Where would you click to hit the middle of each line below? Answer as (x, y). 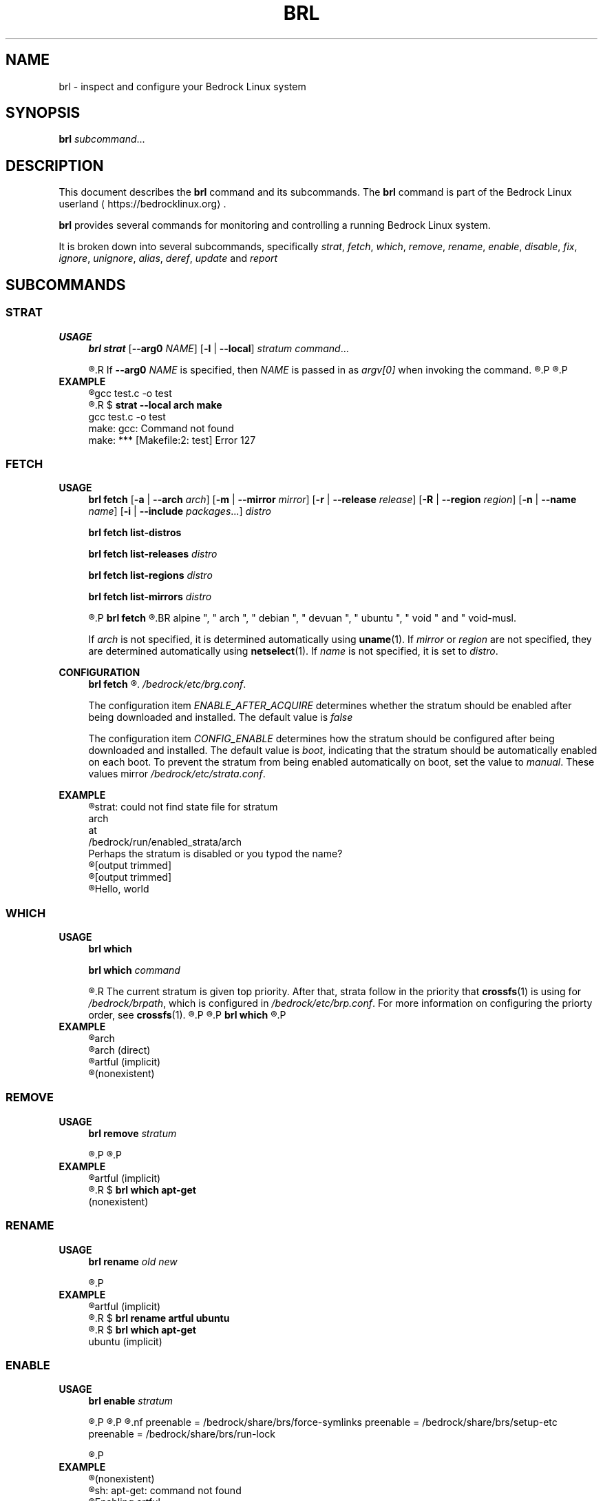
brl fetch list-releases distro (153, 554)
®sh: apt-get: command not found (165, 1491)
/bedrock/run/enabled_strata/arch (165, 842)
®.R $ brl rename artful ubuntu (159, 1318)
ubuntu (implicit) (125, 1341)
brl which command (134, 970)
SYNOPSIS (43, 113)
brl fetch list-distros (135, 533)
